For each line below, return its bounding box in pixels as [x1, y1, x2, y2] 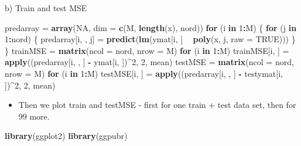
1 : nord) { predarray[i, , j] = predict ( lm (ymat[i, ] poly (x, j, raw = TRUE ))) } [5, 33, 296, 45]
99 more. [18, 110, 50, 122]
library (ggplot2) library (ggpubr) [5, 130, 128, 142]
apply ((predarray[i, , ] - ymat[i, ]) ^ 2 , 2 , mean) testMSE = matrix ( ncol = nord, [5, 56, 294, 68]
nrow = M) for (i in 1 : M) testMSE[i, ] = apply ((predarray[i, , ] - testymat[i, [5, 67, 283, 79]
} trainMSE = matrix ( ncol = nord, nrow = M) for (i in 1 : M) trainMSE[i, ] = [5, 44, 289, 56]
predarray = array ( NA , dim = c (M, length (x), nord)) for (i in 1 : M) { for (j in [5, 21, 297, 33]
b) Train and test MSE [5, 2, 87, 13]
